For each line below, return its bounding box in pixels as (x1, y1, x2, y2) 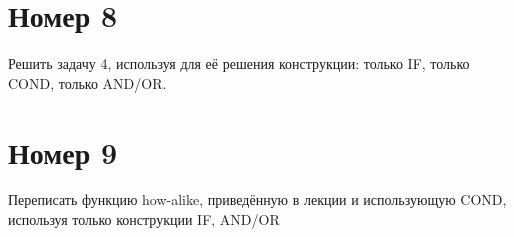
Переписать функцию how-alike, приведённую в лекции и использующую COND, (8, 189, 507, 210)
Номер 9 (8, 131, 118, 172)
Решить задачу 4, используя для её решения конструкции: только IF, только (8, 53, 470, 74)
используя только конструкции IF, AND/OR (8, 209, 280, 230)
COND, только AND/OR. (8, 72, 167, 93)
